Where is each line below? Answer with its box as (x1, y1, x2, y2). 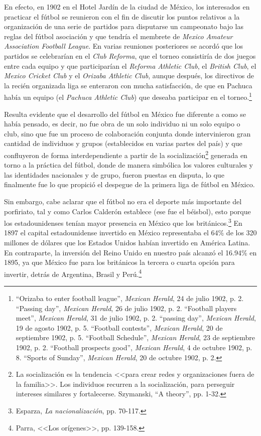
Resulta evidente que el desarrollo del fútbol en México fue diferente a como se (4, 108, 246, 119)
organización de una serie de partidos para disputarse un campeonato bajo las (4, 21, 243, 32)
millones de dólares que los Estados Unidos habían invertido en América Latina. (4, 237, 250, 248)
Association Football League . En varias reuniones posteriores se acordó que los (4, 41, 243, 51)
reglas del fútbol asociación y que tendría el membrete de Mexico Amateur (4, 31, 233, 41)
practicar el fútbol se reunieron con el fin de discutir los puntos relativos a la (4, 11, 240, 22)
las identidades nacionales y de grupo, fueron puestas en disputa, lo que (4, 169, 224, 180)
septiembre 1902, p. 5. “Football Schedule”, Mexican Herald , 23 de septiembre (16, 332, 255, 343)
